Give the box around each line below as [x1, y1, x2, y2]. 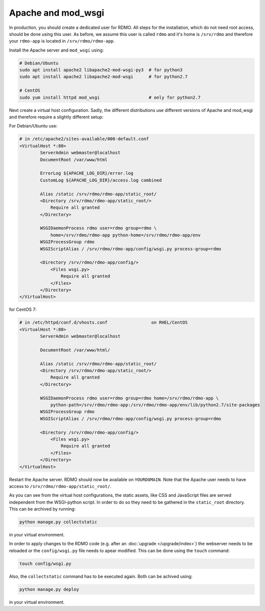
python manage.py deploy [19, 586, 79, 592]
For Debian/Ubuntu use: [9, 123, 57, 129]
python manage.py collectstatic [19, 519, 98, 525]
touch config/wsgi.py [19, 560, 72, 566]
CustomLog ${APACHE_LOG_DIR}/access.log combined [40, 177, 162, 183]
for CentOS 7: [9, 306, 37, 312]
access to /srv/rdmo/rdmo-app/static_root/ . [9, 483, 111, 489]
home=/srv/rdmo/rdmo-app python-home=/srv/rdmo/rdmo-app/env [50, 232, 201, 238]
